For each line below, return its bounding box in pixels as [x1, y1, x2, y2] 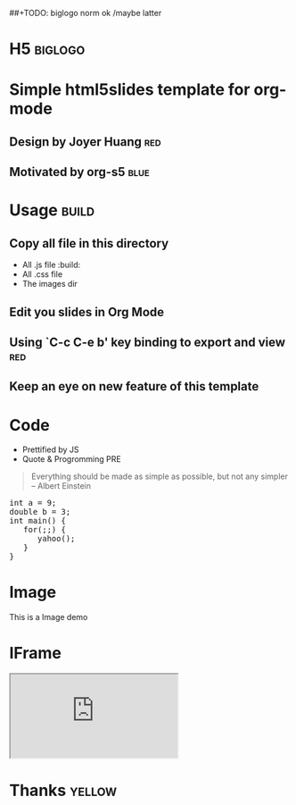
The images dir [21, 279, 78, 289]
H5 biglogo [9, 39, 86, 59]
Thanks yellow [9, 781, 118, 801]
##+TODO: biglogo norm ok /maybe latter [9, 8, 162, 18]
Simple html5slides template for [9, 80, 251, 100]
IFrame [9, 643, 62, 664]
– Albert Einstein [30, 481, 92, 491]
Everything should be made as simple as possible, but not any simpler [30, 471, 288, 482]
